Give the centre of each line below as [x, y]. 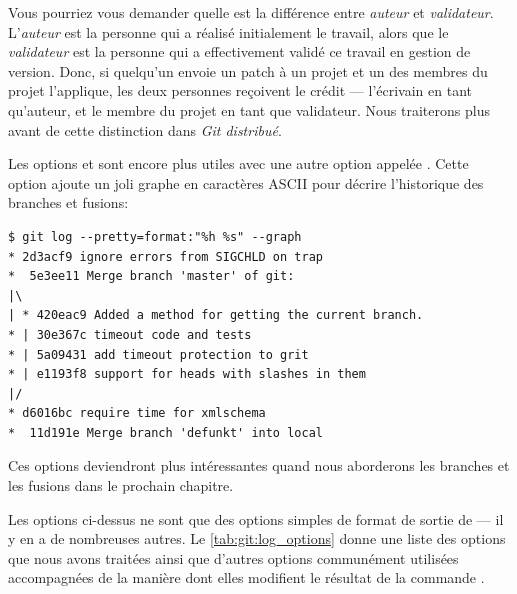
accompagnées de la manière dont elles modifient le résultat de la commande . [246, 577]
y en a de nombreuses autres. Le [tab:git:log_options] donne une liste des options [257, 538]
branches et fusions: [68, 202]
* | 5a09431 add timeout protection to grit [158, 354]
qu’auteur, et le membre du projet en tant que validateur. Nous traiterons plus [249, 109]
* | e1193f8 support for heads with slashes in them [187, 374]
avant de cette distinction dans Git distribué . [145, 129]
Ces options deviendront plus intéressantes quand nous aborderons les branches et [259, 465]
